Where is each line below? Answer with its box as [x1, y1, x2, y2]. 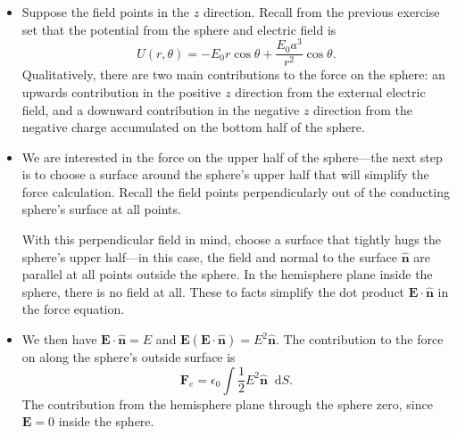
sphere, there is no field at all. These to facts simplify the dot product [21, 282, 405, 300]
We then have [21, 330, 97, 349]
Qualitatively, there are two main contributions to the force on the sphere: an [21, 65, 445, 84]
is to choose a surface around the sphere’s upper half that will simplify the [21, 165, 429, 184]
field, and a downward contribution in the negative [21, 100, 300, 119]
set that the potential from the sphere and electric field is [21, 20, 337, 38]
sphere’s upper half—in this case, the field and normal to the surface [21, 247, 397, 266]
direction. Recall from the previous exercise [203, 3, 440, 21]
